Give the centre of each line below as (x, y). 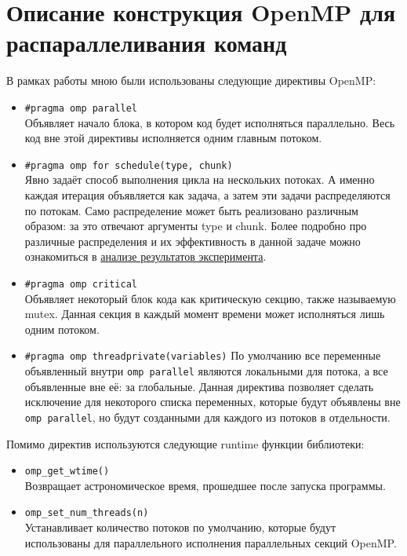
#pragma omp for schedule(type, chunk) (129, 165)
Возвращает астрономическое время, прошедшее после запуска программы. (205, 485)
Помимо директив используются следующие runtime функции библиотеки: (185, 443)
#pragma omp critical (81, 284)
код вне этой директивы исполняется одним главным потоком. (173, 138)
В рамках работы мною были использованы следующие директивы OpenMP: (191, 80)
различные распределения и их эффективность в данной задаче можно (193, 241)
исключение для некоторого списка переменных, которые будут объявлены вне (213, 402)
